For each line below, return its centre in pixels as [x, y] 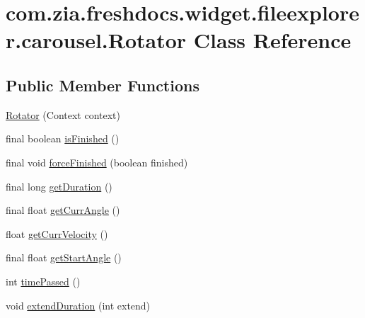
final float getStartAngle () [64, 257]
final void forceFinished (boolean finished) [97, 162]
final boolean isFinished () [63, 138]
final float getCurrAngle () [63, 210]
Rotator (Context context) [63, 114]
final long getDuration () [59, 186]
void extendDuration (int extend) [78, 305]
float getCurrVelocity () [57, 233]
